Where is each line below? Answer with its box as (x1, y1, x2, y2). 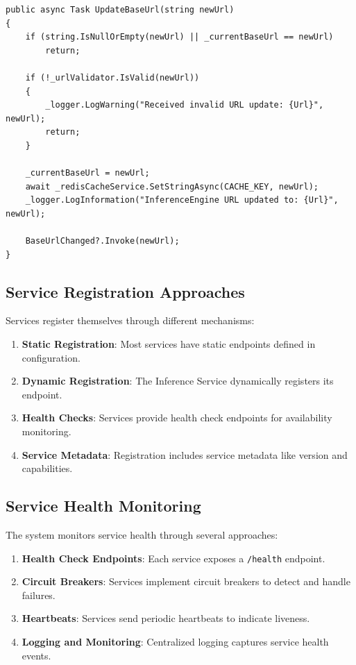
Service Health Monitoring (6, 495, 201, 516)
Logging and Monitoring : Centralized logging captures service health (22, 634, 329, 649)
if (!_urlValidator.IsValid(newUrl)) (25, 72, 200, 83)
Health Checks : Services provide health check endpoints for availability (22, 410, 332, 425)
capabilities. (22, 461, 73, 475)
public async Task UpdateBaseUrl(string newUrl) (6, 5, 235, 15)
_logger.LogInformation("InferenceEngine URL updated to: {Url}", (25, 195, 339, 205)
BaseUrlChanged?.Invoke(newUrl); (25, 236, 180, 246)
